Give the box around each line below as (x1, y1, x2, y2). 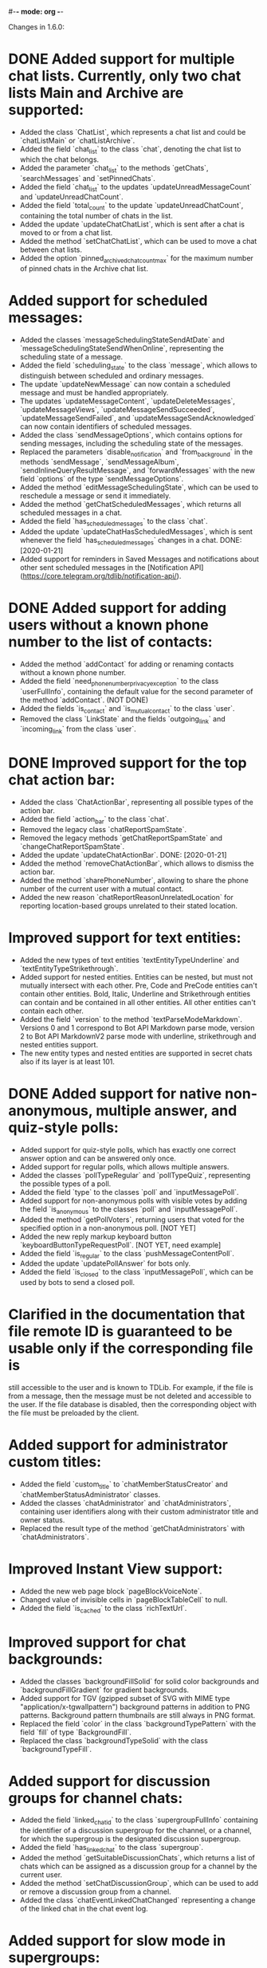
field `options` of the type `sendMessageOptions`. (19, 474, 184, 484)
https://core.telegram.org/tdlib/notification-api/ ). (22, 572, 182, 581)
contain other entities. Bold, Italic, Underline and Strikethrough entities (19, 988, 251, 999)
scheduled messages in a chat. (19, 508, 122, 517)
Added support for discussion (8, 1772, 211, 1790)
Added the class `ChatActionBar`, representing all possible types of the (19, 797, 253, 807)
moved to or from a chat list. (19, 228, 113, 238)
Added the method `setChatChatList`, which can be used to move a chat (19, 237, 257, 246)
